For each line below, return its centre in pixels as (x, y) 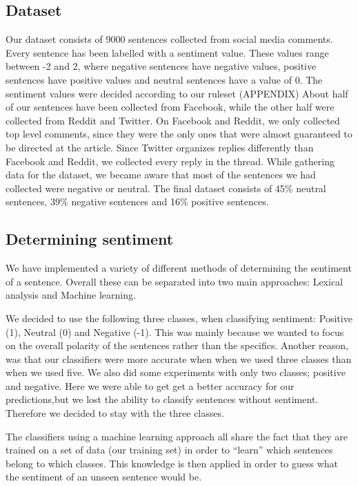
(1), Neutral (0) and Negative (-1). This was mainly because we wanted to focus (175, 331)
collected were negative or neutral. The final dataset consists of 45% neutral (166, 188)
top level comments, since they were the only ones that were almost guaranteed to (179, 134)
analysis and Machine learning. (71, 295)
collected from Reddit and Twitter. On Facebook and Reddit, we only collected (173, 120)
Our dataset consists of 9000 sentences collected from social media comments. (169, 39)
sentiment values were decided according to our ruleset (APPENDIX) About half (177, 93)
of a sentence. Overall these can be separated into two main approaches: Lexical (175, 281)
